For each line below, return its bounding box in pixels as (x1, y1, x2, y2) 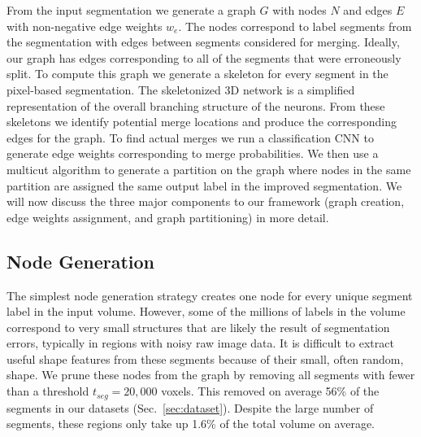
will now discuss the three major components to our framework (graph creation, (7, 193, 405, 210)
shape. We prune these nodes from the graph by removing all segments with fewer (7, 366, 415, 383)
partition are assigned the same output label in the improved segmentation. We (7, 177, 402, 194)
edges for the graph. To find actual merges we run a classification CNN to (7, 129, 374, 146)
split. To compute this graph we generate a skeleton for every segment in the (7, 65, 388, 82)
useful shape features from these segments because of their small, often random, (7, 350, 404, 367)
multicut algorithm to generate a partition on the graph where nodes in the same (7, 160, 411, 177)
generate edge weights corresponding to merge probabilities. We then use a (7, 145, 379, 162)
